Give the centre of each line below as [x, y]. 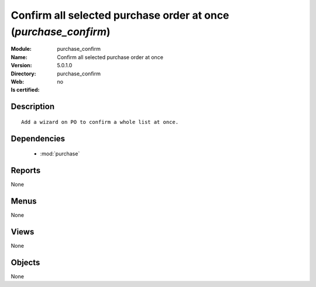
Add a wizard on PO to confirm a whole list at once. [100, 122]
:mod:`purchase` [60, 154]
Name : [19, 57]
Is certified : [25, 90]
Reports [26, 170]
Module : [21, 49]
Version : [21, 65]
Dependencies [38, 138]
